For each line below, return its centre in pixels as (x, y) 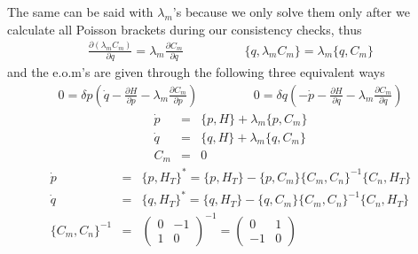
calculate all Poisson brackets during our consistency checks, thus (185, 29)
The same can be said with (80, 12)
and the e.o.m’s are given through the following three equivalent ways (196, 71)
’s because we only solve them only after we (291, 12)
